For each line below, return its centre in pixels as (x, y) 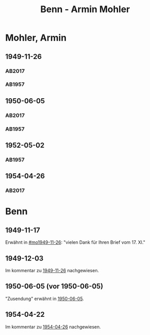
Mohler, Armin (36, 38)
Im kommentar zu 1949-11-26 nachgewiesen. (52, 271)
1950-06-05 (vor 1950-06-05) (54, 287)
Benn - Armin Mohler (85, 9)
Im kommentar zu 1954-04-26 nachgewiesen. (53, 327)
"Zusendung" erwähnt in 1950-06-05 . (45, 299)
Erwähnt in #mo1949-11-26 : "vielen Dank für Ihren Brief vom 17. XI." (75, 242)
